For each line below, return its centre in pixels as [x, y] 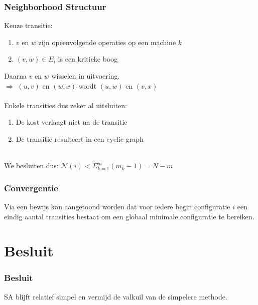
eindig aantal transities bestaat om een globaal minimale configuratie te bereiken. [129, 216]
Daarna [15, 76]
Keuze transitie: [28, 25]
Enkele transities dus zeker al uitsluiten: [66, 105]
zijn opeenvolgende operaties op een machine [107, 42]
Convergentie [31, 188]
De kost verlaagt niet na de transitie [72, 122]
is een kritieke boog [88, 59]
